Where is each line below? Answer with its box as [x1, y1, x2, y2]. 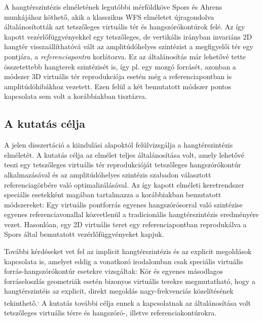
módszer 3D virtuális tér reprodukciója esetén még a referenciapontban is [4, 71, 232, 82]
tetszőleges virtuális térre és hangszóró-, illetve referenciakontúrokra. [4, 307, 217, 318]
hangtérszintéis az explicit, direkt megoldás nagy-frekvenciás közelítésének [4, 286, 234, 296]
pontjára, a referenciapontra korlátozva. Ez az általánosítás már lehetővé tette [4, 51, 246, 61]
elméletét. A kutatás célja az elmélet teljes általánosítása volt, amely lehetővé [4, 149, 244, 160]
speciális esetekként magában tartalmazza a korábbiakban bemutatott [4, 189, 221, 200]
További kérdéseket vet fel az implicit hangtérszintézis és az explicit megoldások [4, 246, 252, 257]
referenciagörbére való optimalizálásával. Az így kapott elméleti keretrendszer [4, 179, 244, 190]
